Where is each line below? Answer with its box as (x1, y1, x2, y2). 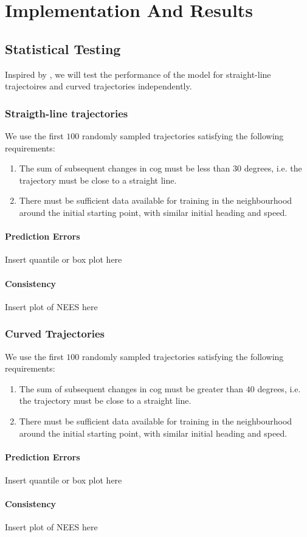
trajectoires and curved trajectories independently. (5, 80, 192, 92)
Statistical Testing (5, 39, 121, 58)
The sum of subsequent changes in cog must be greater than (19, 382, 244, 395)
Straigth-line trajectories (5, 105, 128, 120)
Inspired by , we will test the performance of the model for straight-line (5, 68, 271, 80)
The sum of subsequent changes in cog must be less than (19, 162, 230, 175)
